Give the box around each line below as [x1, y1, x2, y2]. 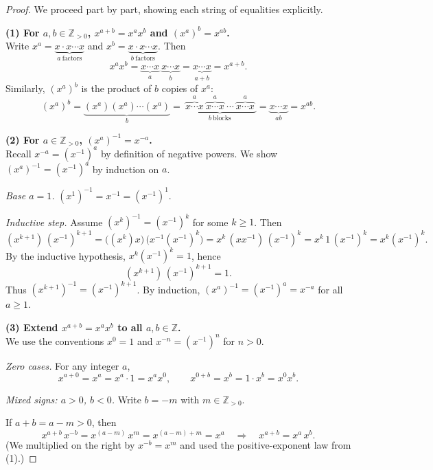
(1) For [5, 25, 40, 39]
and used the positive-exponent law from [180, 437, 351, 451]
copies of [161, 81, 198, 96]
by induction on [92, 161, 159, 176]
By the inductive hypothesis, [5, 248, 126, 262]
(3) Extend [5, 320, 58, 334]
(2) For [5, 132, 40, 146]
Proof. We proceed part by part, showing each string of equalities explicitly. [5, 2, 323, 16]
